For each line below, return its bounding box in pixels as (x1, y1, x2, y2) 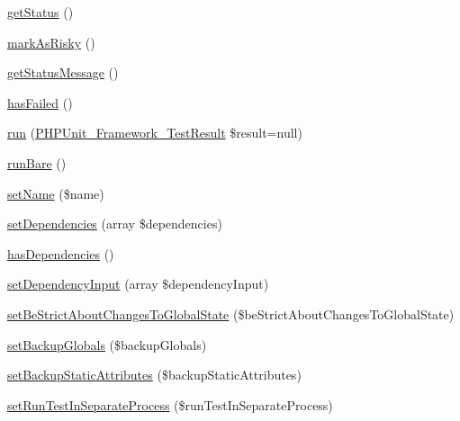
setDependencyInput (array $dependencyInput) (7, 274, 269, 293)
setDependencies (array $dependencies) (7, 214, 222, 233)
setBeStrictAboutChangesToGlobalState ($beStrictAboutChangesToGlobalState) (7, 304, 455, 323)
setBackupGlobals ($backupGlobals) (7, 335, 207, 354)
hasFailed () (7, 93, 73, 112)
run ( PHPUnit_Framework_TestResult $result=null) (7, 123, 302, 142)
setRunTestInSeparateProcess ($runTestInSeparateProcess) (7, 395, 333, 414)
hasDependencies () (7, 244, 114, 263)
